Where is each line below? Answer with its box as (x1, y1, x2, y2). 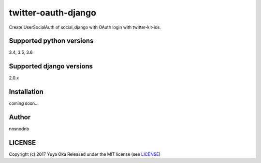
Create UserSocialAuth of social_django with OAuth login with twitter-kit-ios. (9, 24, 161, 30)
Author (9, 113, 31, 121)
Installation (9, 88, 43, 96)
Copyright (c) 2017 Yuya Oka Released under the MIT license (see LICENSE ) (9, 151, 160, 157)
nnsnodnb (9, 126, 29, 132)
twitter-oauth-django (9, 7, 97, 18)
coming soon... (9, 100, 39, 106)
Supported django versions (9, 62, 93, 70)
